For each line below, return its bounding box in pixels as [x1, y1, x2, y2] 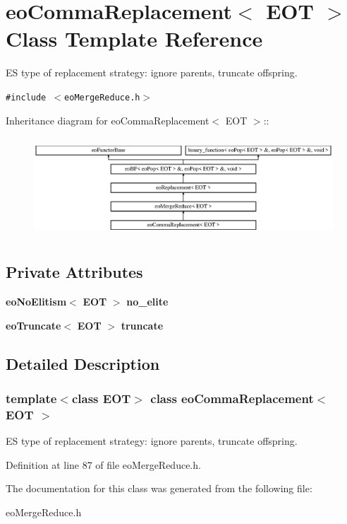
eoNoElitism [6, 294, 67, 309]
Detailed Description [6, 352, 160, 374]
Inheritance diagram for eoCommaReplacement [6, 112, 209, 127]
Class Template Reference [6, 24, 263, 53]
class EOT [71, 390, 131, 407]
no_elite [126, 294, 169, 309]
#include [6, 92, 47, 103]
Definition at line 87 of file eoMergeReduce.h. [6, 457, 201, 472]
